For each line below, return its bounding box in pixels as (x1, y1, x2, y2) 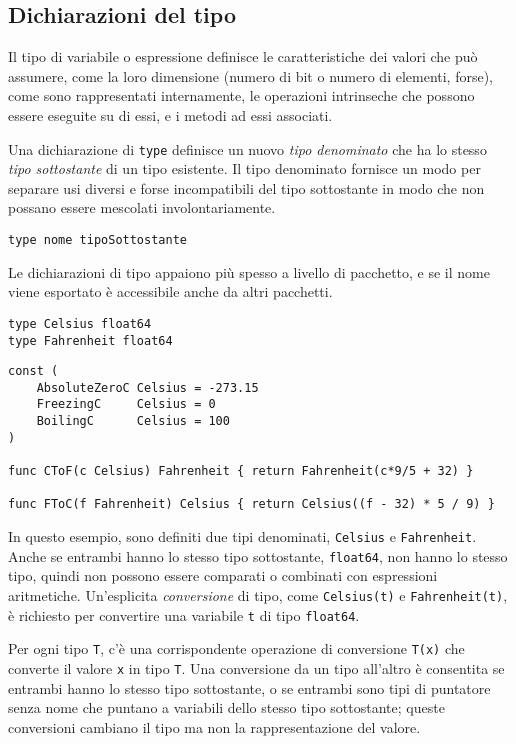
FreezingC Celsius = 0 (36, 397, 216, 412)
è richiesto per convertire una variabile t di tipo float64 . (8, 604, 360, 625)
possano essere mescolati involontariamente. (8, 197, 276, 218)
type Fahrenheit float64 (8, 333, 173, 348)
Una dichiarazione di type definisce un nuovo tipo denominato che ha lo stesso (8, 138, 487, 159)
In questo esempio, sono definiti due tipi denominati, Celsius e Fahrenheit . (8, 526, 477, 547)
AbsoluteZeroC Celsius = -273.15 (36, 380, 259, 395)
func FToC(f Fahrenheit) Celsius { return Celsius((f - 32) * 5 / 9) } (8, 497, 495, 512)
